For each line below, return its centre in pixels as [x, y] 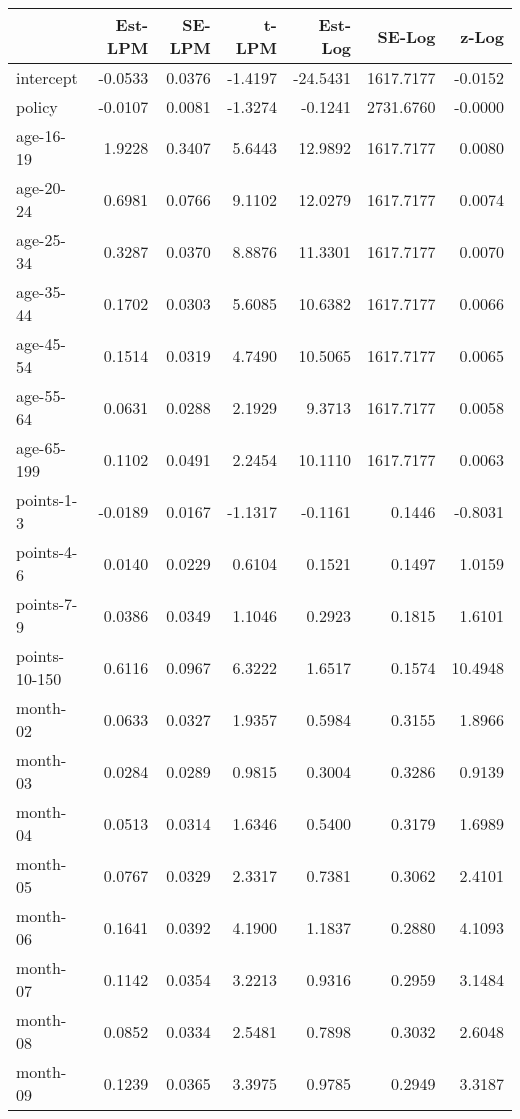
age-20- [41, 187]
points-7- [47, 603]
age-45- [41, 343]
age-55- [41, 395]
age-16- [41, 135]
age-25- [41, 239]
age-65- [41, 447]
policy [37, 106]
